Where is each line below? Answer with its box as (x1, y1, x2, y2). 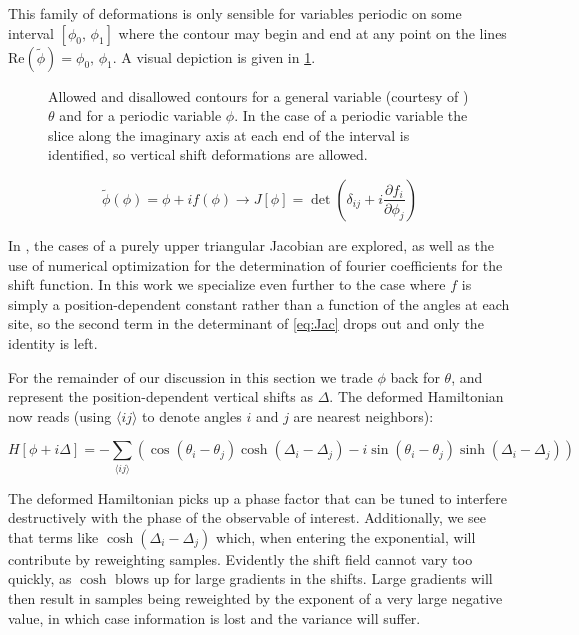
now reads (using (8, 405, 112, 426)
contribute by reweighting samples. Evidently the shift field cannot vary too (8, 548, 473, 569)
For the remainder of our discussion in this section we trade (8, 366, 373, 387)
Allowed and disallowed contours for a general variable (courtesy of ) (48, 85, 469, 106)
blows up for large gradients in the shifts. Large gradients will (115, 568, 493, 589)
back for (390, 366, 440, 387)
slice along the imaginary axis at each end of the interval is (48, 124, 410, 145)
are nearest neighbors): (293, 405, 434, 426)
